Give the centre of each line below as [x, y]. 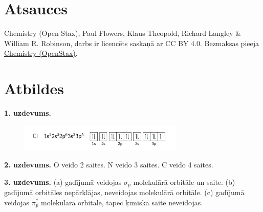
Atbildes [34, 88]
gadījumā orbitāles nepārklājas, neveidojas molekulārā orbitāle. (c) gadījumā [124, 192]
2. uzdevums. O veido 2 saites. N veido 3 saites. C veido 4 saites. [109, 164]
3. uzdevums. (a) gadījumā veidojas [63, 182]
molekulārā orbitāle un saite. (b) [184, 182]
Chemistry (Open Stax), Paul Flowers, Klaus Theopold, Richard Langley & [123, 33]
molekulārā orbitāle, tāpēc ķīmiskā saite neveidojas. [122, 202]
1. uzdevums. [28, 113]
